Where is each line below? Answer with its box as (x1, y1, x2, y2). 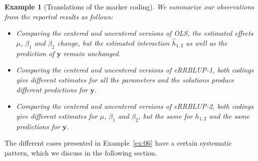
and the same (209, 110, 250, 121)
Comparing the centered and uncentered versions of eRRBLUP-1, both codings (16, 65, 254, 75)
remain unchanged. (63, 48, 121, 58)
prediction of (16, 48, 55, 58)
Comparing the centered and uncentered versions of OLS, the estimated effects (16, 28, 254, 38)
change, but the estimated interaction (57, 38, 170, 48)
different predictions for (16, 84, 88, 94)
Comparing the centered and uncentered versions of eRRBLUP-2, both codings (16, 101, 254, 111)
